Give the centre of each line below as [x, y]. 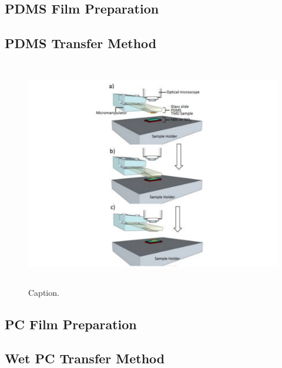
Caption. [44, 292]
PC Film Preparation [71, 324]
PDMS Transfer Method [81, 43]
